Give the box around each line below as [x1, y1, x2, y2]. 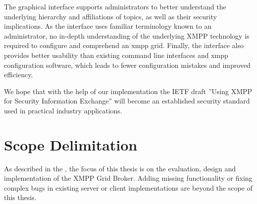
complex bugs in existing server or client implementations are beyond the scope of [4, 182, 253, 193]
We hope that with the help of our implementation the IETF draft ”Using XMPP [4, 86, 253, 96]
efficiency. [4, 69, 33, 80]
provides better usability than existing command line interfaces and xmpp [4, 50, 228, 60]
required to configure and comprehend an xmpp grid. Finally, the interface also [4, 40, 244, 51]
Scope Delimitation [4, 134, 138, 154]
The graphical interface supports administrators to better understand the [4, 1, 226, 11]
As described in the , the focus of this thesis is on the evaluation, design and [4, 163, 236, 173]
